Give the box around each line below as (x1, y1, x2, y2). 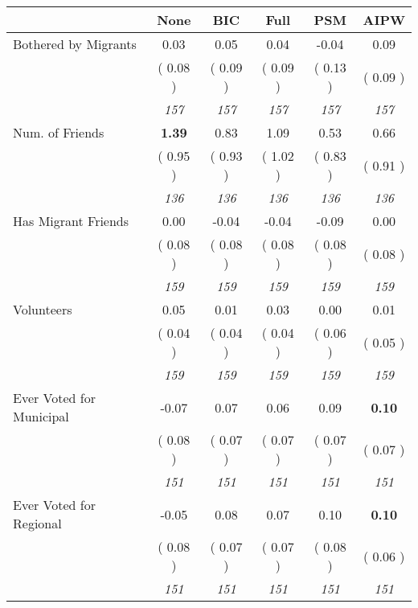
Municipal (13, 407, 69, 425)
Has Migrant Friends (13, 212, 129, 230)
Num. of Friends (13, 123, 104, 142)
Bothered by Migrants (13, 35, 137, 53)
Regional (13, 514, 62, 532)
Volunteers (13, 300, 72, 318)
